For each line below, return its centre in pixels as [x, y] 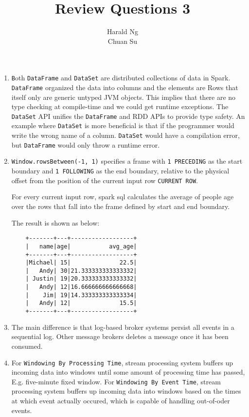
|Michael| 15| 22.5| [81, 263]
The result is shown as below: [55, 222]
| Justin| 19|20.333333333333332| [81, 279]
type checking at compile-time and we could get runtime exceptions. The [120, 106]
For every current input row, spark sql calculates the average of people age [123, 197]
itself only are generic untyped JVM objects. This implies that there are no [124, 97]
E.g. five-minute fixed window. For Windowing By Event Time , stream [116, 381]
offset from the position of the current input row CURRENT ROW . [105, 180]
